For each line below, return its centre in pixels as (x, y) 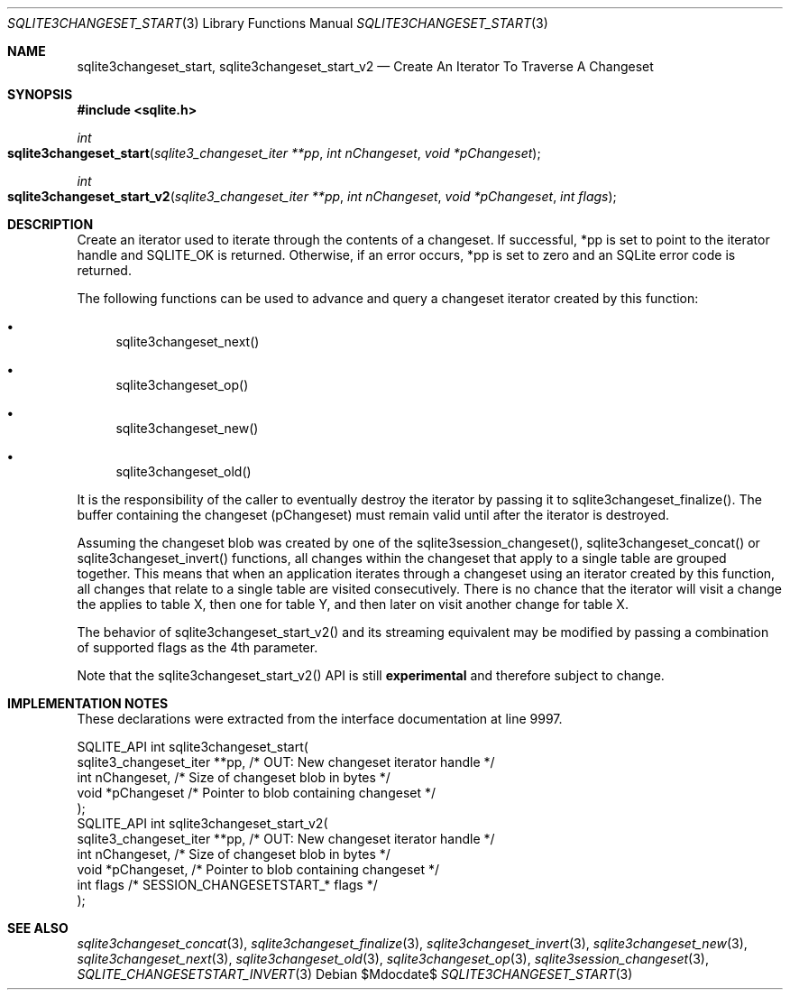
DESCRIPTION (51, 224)
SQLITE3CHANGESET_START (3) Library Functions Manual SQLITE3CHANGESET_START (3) (278, 23)
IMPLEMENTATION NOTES (88, 703)
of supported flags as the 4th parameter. (197, 647)
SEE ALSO (38, 928)
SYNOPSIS (40, 94)
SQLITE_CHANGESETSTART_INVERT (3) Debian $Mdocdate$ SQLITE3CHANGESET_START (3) (355, 974)
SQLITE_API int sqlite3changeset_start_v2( (202, 823)
